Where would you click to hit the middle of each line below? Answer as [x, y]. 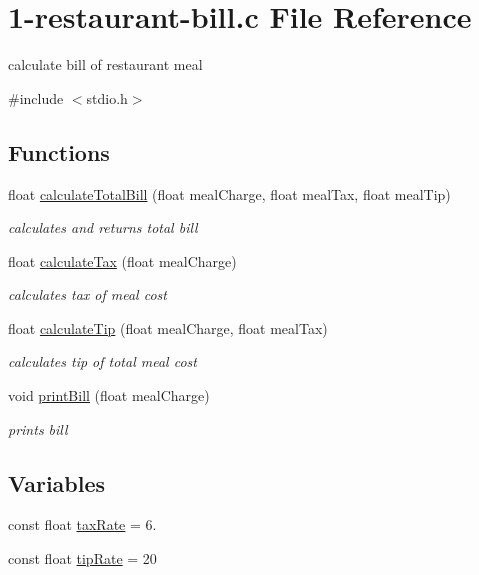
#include [36, 97]
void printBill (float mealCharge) [109, 395]
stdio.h [107, 97]
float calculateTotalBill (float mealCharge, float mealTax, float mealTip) [229, 193]
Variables [57, 482]
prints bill [38, 428]
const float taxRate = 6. [82, 524]
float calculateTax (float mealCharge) [122, 260]
